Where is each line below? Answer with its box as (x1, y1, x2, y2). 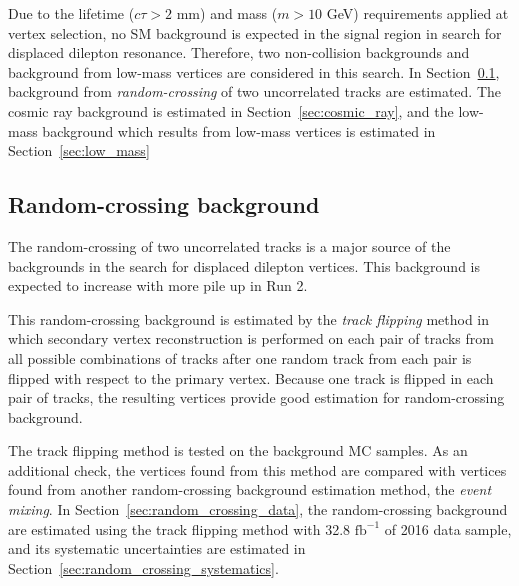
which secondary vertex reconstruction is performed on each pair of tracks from (8, 328, 494, 349)
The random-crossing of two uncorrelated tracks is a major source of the (8, 235, 451, 256)
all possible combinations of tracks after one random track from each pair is (8, 347, 472, 368)
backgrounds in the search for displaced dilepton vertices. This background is (8, 255, 481, 276)
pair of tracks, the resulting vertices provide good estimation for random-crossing (8, 387, 505, 408)
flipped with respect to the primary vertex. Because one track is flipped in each (8, 367, 494, 388)
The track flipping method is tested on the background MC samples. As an (8, 440, 468, 461)
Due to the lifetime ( (8, 3, 135, 23)
